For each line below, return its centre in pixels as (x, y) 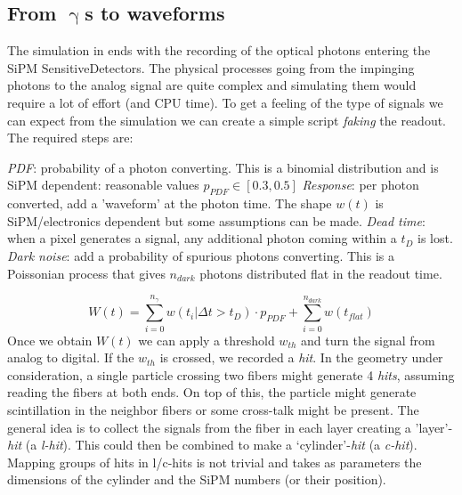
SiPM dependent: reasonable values (103, 185)
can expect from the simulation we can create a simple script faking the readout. (227, 120)
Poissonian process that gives (86, 273)
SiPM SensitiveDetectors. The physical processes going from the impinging (211, 67)
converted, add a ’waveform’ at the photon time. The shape (170, 203)
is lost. (435, 238)
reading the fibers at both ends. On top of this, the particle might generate (212, 392)
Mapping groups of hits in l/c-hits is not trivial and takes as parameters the (215, 462)
